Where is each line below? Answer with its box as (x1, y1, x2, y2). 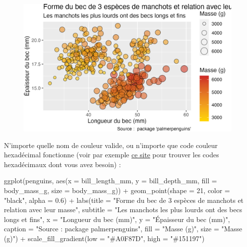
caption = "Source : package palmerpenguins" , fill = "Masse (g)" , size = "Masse (4, 223, 243, 234)
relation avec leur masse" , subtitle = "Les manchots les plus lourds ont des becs (4, 204, 242, 215)
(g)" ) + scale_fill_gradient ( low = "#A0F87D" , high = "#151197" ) (4, 233, 205, 243)
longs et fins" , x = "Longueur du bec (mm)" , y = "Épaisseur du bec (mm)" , (4, 214, 230, 224)
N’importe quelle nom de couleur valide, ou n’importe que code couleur (4, 140, 218, 150)
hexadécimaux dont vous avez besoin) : (4, 159, 121, 169)
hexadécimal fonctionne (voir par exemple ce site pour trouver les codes (4, 149, 219, 160)
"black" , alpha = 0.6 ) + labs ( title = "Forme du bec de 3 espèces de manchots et (4, 195, 244, 205)
